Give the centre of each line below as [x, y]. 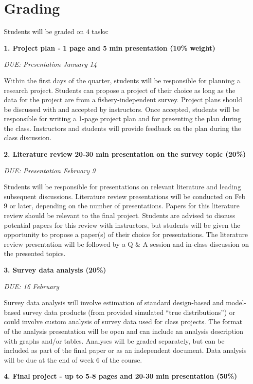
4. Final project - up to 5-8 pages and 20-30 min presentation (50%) [121, 376]
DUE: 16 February [32, 286]
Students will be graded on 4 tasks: [56, 31]
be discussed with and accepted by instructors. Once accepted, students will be [122, 109]
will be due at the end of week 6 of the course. [73, 359]
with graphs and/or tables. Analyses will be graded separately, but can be [114, 340]
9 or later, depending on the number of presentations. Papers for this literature [122, 206]
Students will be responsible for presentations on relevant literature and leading [123, 187]
